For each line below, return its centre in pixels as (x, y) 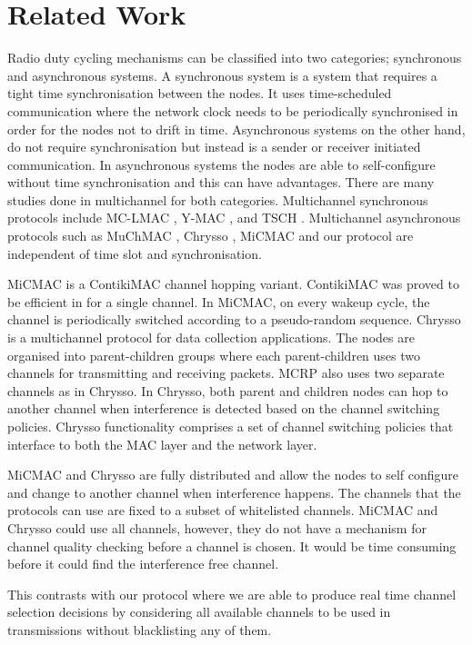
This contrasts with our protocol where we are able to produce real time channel (232, 594)
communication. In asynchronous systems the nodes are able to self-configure (221, 164)
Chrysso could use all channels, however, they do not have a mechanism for (217, 527)
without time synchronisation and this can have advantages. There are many (221, 182)
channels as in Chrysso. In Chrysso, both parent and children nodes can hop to (228, 390)
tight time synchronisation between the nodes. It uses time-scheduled (200, 93)
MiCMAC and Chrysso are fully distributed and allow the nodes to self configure (233, 475)
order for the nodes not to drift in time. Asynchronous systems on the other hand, (236, 129)
